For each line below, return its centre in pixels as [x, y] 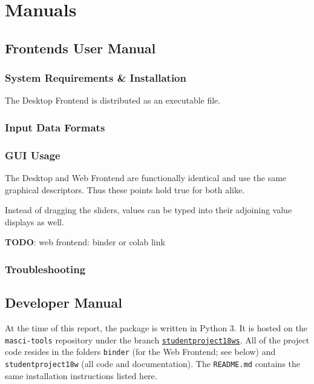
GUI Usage [33, 155]
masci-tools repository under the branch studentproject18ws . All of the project [157, 339]
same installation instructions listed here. [81, 375]
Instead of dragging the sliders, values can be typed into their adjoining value [149, 210]
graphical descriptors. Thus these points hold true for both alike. [125, 189]
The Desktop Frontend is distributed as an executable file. [113, 100]
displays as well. [34, 221]
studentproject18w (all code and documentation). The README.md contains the [153, 363]
